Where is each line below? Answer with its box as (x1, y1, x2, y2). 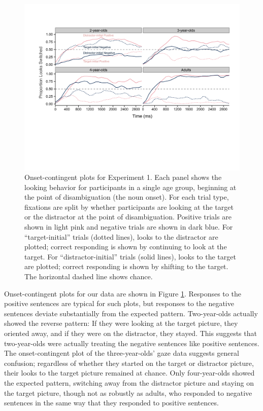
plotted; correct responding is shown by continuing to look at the (24, 241, 227, 252)
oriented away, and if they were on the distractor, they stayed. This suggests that (4, 328, 257, 339)
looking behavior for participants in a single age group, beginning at (24, 181, 237, 192)
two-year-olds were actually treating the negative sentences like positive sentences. (4, 338, 259, 348)
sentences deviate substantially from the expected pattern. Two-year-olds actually (4, 308, 258, 318)
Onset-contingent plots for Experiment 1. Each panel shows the (24, 172, 222, 182)
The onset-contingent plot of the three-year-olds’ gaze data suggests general (4, 348, 239, 358)
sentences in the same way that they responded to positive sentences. (4, 397, 219, 408)
